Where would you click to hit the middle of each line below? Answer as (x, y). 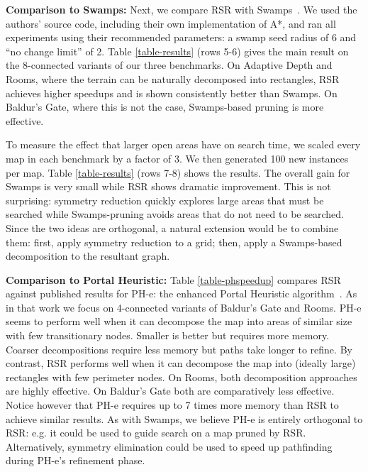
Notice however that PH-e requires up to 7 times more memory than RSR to (172, 405)
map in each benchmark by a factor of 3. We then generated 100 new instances (177, 158)
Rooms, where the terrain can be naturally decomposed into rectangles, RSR (173, 78)
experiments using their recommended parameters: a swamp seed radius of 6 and (181, 37)
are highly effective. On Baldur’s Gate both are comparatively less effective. (170, 391)
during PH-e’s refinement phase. (76, 460)
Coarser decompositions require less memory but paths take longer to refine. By (179, 349)
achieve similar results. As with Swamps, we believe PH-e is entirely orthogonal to (184, 418)
